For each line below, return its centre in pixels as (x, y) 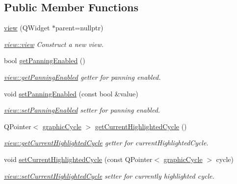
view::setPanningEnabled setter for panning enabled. (82, 110)
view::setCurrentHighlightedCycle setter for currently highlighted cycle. (109, 175)
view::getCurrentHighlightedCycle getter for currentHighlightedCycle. (106, 143)
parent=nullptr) (79, 28)
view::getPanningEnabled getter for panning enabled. (82, 77)
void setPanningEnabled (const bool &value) (71, 93)
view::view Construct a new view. (54, 44)
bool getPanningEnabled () (45, 60)
